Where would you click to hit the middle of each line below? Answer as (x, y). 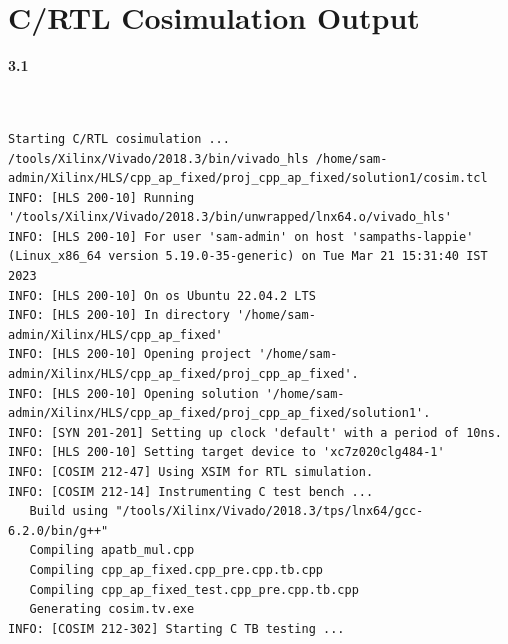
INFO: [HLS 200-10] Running (101, 197)
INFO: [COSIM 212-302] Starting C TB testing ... (176, 628)
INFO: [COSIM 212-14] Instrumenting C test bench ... (191, 491)
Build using (69, 511)
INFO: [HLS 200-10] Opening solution (133, 393)
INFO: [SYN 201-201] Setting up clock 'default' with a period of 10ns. (255, 432)
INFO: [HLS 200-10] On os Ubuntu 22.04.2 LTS (162, 295)
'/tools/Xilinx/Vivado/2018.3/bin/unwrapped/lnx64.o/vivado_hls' (230, 217)
